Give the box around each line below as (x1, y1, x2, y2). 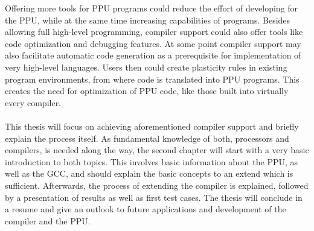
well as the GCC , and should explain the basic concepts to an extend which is (5, 167, 293, 180)
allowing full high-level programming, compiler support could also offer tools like (5, 25, 303, 38)
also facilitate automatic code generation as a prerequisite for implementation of (5, 49, 301, 62)
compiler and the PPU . (5, 214, 91, 227)
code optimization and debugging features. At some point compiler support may (5, 37, 301, 49)
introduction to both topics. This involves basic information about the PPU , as (5, 155, 298, 168)
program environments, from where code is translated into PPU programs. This (5, 72, 300, 85)
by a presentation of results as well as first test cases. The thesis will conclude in (5, 191, 303, 203)
